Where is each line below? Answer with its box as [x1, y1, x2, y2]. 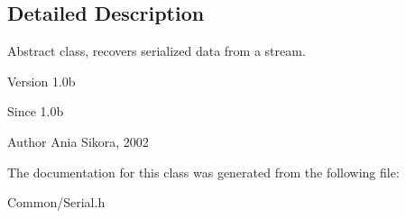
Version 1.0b [7, 71, 76, 90]
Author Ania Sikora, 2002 [7, 132, 149, 150]
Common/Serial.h [7, 193, 106, 212]
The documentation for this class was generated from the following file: [7, 162, 400, 181]
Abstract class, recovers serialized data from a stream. [7, 41, 306, 60]
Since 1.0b [7, 102, 64, 121]
